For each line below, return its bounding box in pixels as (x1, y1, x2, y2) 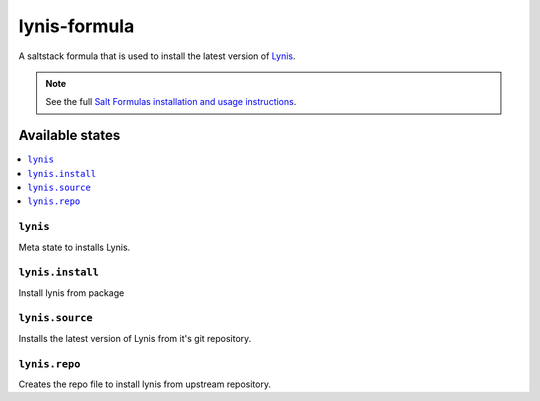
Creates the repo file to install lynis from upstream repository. (18, 378, 272, 390)
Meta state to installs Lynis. (18, 241, 131, 253)
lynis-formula (18, 15, 135, 37)
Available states (18, 127, 121, 144)
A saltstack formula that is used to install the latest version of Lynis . (18, 50, 296, 62)
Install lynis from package (18, 286, 125, 299)
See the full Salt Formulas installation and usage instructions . (45, 96, 297, 108)
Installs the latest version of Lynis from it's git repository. (18, 332, 252, 344)
